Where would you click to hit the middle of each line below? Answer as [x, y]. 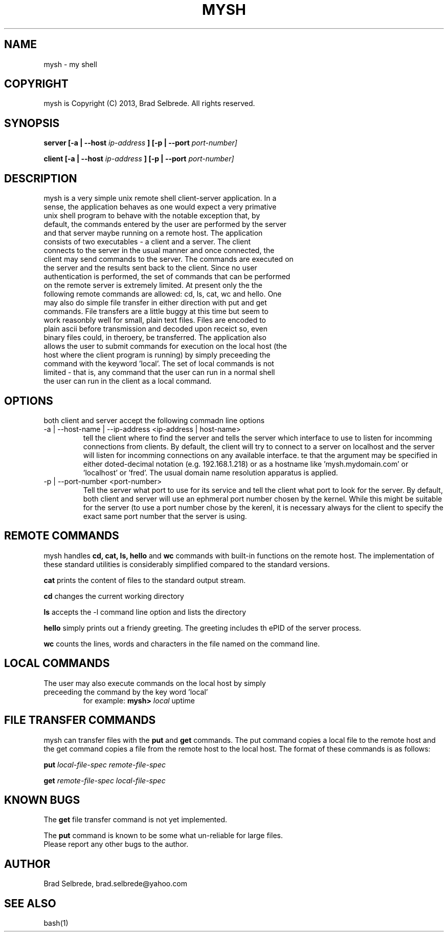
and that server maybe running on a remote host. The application [153, 233]
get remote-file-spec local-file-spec [105, 780]
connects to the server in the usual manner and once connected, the [159, 251]
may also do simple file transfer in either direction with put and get [155, 303]
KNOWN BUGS [42, 800]
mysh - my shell [70, 64]
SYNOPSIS [32, 123]
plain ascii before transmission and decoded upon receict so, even [156, 329]
